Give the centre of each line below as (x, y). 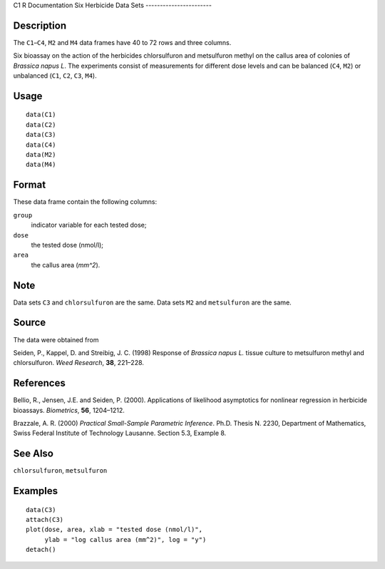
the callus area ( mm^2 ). (66, 265)
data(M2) (41, 155)
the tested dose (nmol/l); (67, 245)
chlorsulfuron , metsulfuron (60, 471)
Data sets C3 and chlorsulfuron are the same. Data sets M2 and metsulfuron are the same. (152, 302)
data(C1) (41, 115)
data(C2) (41, 124)
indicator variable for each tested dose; (89, 225)
